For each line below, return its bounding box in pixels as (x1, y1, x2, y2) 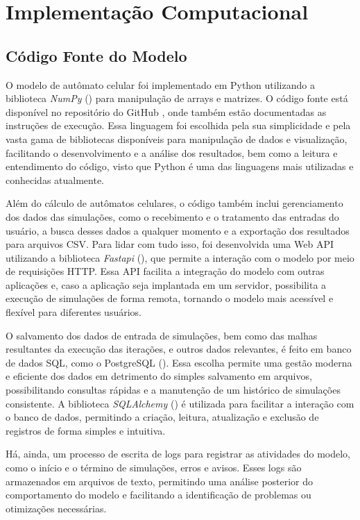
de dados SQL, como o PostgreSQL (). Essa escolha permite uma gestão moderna (6, 355, 352, 369)
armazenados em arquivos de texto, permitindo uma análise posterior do (6, 473, 314, 488)
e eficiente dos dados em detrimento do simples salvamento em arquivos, (6, 369, 312, 383)
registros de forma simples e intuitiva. (6, 423, 166, 437)
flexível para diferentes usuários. (6, 305, 142, 319)
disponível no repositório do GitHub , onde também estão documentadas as (6, 104, 327, 119)
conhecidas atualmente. (6, 172, 105, 187)
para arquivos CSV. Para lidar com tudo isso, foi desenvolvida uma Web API (6, 237, 334, 251)
